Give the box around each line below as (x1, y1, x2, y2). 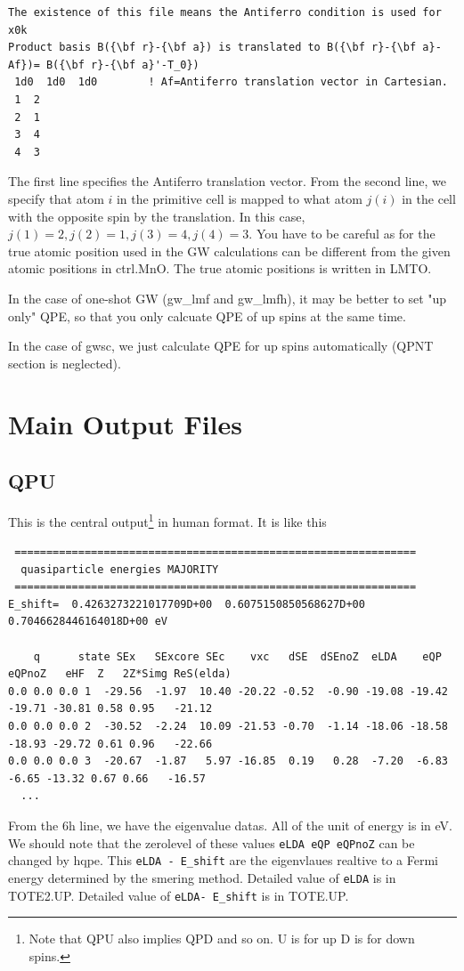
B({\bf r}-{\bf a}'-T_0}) (45, 58, 199, 71)
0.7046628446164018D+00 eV (8, 615, 167, 628)
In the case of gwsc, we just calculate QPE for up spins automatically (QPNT (8, 336, 434, 355)
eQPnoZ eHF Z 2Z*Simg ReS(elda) (8, 668, 232, 681)
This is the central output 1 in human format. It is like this (8, 509, 327, 530)
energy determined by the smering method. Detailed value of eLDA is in (8, 868, 396, 886)
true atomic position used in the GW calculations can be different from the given (8, 241, 451, 260)
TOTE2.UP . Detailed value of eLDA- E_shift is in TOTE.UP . (8, 886, 349, 904)
